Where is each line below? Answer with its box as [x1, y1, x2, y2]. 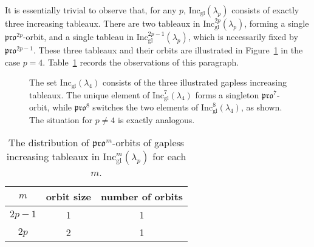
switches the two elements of [92, 101, 199, 113]
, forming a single [244, 17, 309, 29]
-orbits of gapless [112, 135, 185, 150]
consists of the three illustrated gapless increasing [103, 76, 287, 89]
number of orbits [101, 189, 183, 204]
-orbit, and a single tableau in [22, 30, 134, 42]
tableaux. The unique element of [29, 88, 150, 101]
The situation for [29, 113, 92, 126]
